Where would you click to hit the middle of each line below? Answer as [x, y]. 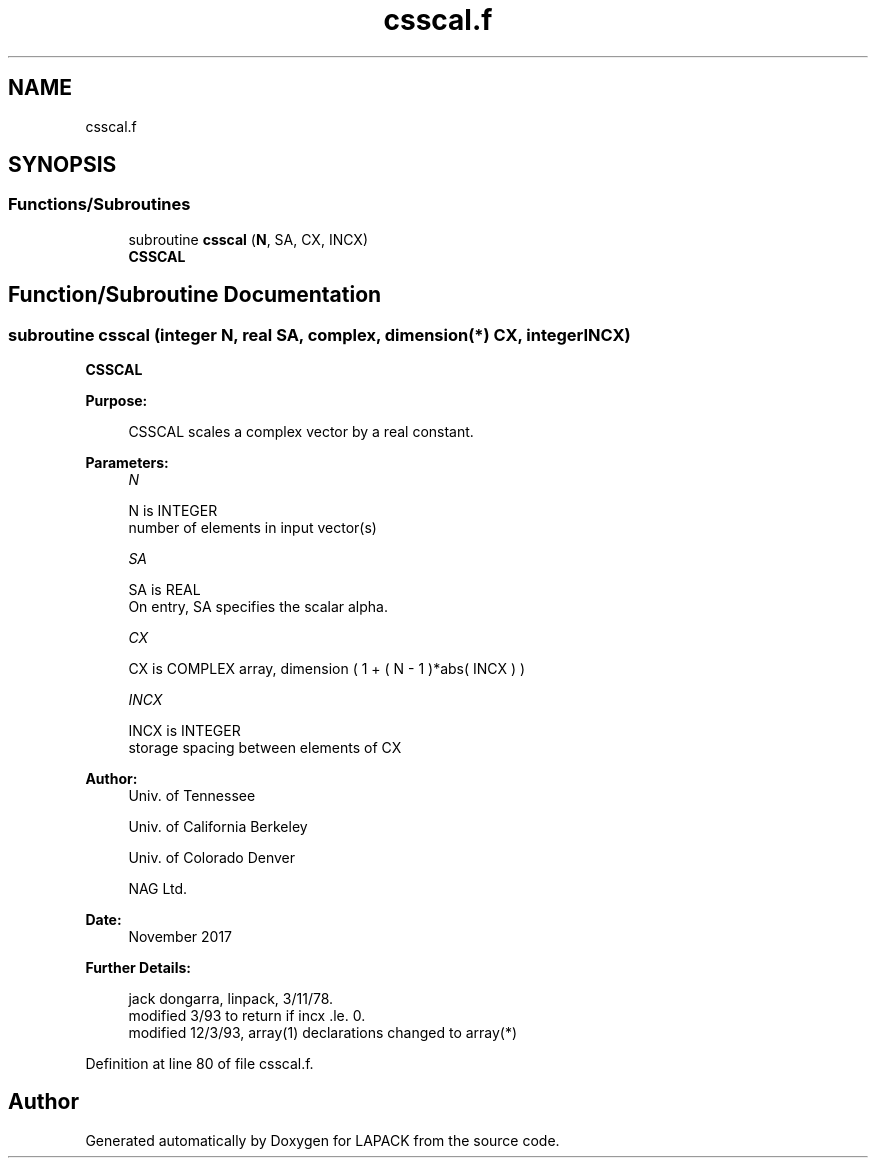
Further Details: [138, 968]
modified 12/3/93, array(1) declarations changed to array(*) [323, 1033]
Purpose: [116, 401]
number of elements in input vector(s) [252, 528]
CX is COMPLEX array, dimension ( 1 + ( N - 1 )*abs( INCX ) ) [327, 669]
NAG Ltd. [158, 889]
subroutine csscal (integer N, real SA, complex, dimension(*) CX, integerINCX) [319, 334]
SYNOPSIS [62, 165]
